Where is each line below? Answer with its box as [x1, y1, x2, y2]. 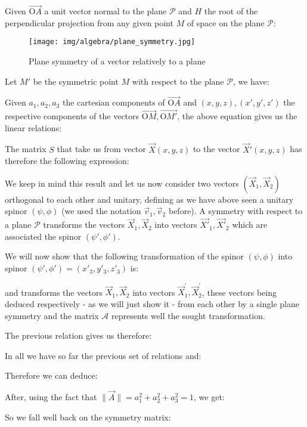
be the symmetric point [33, 75, 119, 87]
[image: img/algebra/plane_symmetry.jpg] [29, 38, 196, 47]
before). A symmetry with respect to [168, 205, 303, 217]
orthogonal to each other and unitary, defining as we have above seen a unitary [5, 193, 294, 205]
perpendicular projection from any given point [5, 16, 173, 29]
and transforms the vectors [5, 286, 103, 298]
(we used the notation [61, 205, 141, 217]
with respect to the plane [132, 75, 224, 87]
